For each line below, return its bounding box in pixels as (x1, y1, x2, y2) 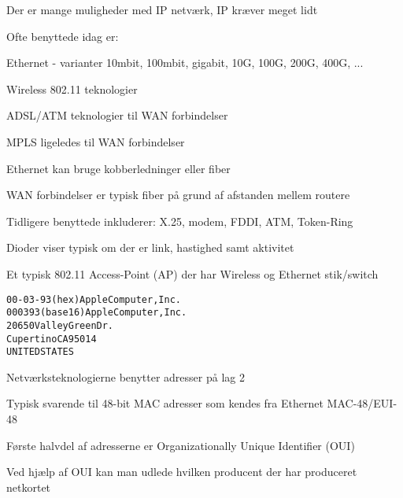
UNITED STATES (6, 346, 74, 358)
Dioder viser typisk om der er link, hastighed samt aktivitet (6, 239, 294, 256)
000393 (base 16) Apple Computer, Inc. (6, 307, 187, 319)
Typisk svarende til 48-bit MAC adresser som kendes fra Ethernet (6, 395, 324, 411)
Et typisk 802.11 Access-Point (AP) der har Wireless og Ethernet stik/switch (6, 265, 379, 282)
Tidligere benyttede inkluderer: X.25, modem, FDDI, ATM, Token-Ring (6, 212, 353, 229)
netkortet (6, 478, 51, 495)
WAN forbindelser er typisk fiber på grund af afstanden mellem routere (6, 186, 350, 203)
